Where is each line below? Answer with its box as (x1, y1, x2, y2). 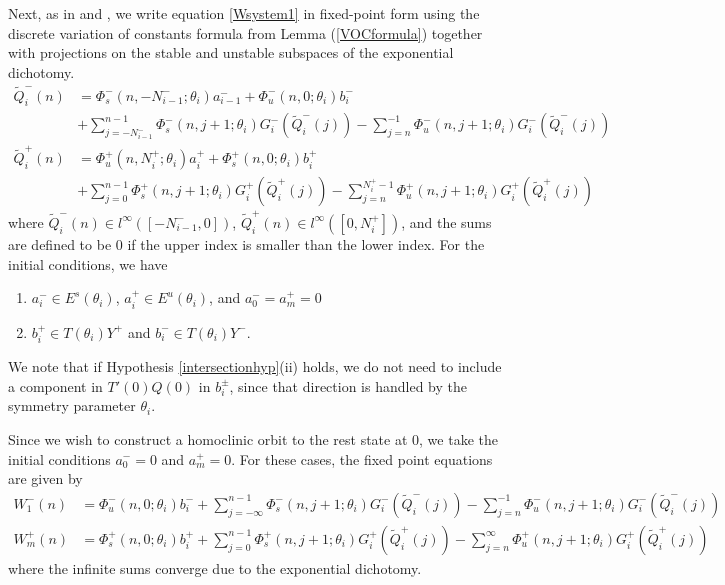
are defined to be (8, 233, 112, 254)
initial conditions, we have (8, 253, 168, 274)
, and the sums (401, 211, 492, 232)
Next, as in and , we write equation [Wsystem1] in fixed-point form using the (8, 3, 480, 23)
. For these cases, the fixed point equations (231, 448, 493, 469)
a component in (8, 375, 103, 396)
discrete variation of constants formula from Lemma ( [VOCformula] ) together (8, 22, 483, 43)
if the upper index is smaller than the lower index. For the (127, 233, 485, 254)
